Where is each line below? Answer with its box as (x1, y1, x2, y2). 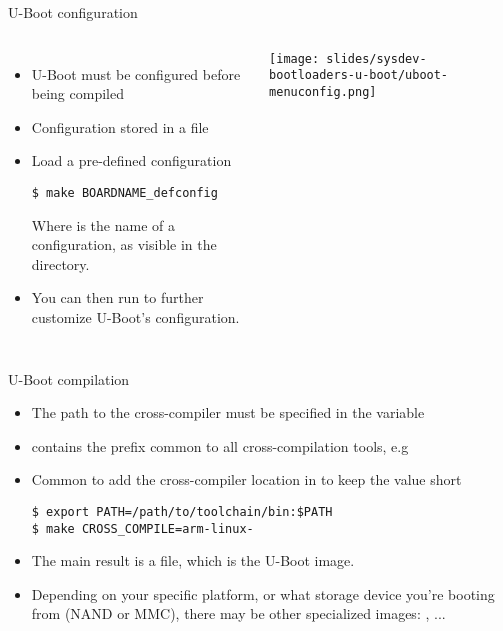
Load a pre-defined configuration (31, 150, 232, 171)
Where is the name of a (31, 214, 176, 235)
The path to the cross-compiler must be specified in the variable (31, 402, 425, 423)
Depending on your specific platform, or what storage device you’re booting (31, 583, 495, 604)
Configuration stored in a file (31, 116, 209, 137)
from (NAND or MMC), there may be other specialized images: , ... (31, 603, 446, 624)
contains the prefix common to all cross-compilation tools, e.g (31, 435, 409, 456)
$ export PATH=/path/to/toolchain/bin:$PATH (31, 504, 333, 519)
